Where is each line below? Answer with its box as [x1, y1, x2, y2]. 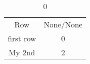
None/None [44, 19, 83, 30]
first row [8, 33, 36, 44]
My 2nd [9, 47, 35, 58]
